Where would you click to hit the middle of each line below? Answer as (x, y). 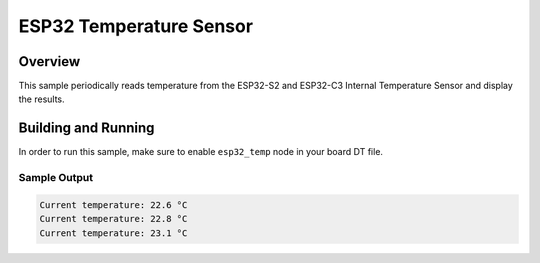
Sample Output (56, 178)
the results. (41, 99)
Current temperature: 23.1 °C (113, 233)
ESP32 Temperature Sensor (136, 26)
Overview (49, 61)
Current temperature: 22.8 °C (113, 219)
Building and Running (86, 128)
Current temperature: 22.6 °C (113, 204)
